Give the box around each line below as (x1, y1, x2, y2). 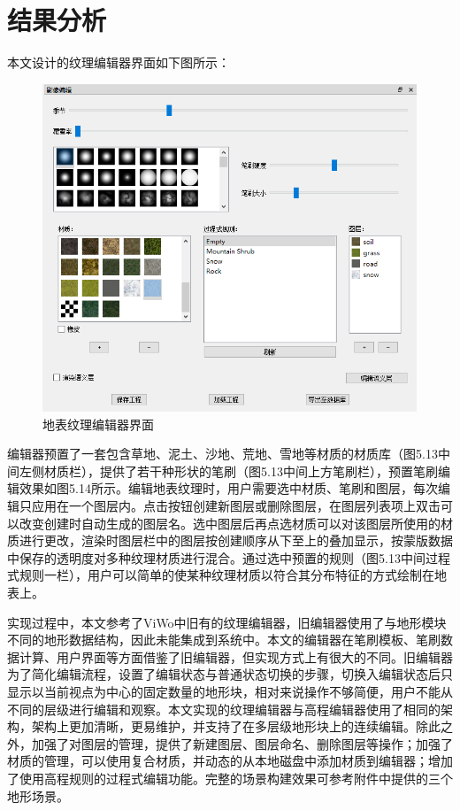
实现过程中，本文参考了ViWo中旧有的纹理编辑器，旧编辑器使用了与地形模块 (7, 613, 447, 631)
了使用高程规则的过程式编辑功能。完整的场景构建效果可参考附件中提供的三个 (7, 768, 453, 787)
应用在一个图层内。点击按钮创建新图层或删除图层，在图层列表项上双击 (31, 497, 441, 515)
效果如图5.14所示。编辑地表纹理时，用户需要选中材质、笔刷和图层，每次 (19, 479, 438, 498)
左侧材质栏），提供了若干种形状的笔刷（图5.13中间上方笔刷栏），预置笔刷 (19, 461, 438, 480)
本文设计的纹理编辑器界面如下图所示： (7, 53, 230, 72)
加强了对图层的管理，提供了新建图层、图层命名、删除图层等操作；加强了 (31, 734, 453, 752)
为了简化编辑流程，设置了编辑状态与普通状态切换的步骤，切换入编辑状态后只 (7, 665, 453, 683)
